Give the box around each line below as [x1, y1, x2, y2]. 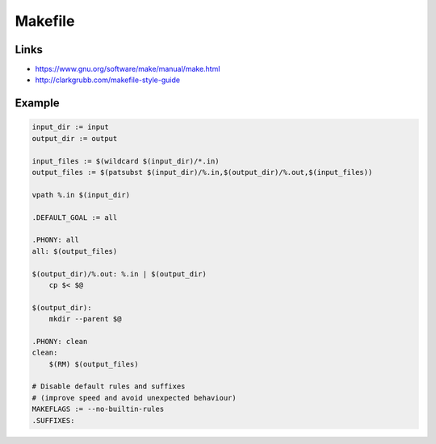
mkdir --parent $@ [48, 314, 122, 324]
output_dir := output [31, 134, 118, 143]
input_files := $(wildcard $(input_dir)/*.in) [31, 156, 220, 165]
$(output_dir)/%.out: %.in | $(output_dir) [31, 269, 208, 278]
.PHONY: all [31, 235, 80, 245]
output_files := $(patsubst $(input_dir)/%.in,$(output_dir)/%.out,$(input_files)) [31, 168, 373, 177]
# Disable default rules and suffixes [31, 382, 186, 391]
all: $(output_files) [31, 247, 118, 255]
